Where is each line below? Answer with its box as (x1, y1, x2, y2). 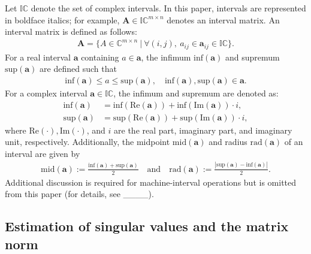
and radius (209, 135, 247, 148)
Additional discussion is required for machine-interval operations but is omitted (5, 176, 297, 188)
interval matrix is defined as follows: (5, 25, 137, 38)
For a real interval (5, 50, 71, 63)
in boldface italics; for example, (5, 13, 120, 26)
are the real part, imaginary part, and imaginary (114, 123, 292, 136)
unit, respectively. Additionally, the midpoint (5, 135, 170, 148)
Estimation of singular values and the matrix (5, 217, 289, 235)
